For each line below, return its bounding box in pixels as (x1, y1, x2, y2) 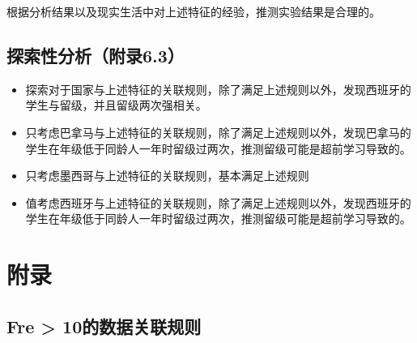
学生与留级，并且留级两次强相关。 (25, 96, 207, 114)
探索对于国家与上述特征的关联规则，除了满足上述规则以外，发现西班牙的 (25, 80, 411, 97)
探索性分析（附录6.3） (6, 42, 185, 67)
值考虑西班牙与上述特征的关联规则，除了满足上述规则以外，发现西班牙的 (25, 194, 411, 211)
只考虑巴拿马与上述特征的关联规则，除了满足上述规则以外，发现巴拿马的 (25, 123, 411, 140)
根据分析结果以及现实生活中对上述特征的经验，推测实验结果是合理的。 (6, 3, 381, 19)
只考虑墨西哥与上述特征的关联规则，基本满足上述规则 (25, 167, 309, 184)
